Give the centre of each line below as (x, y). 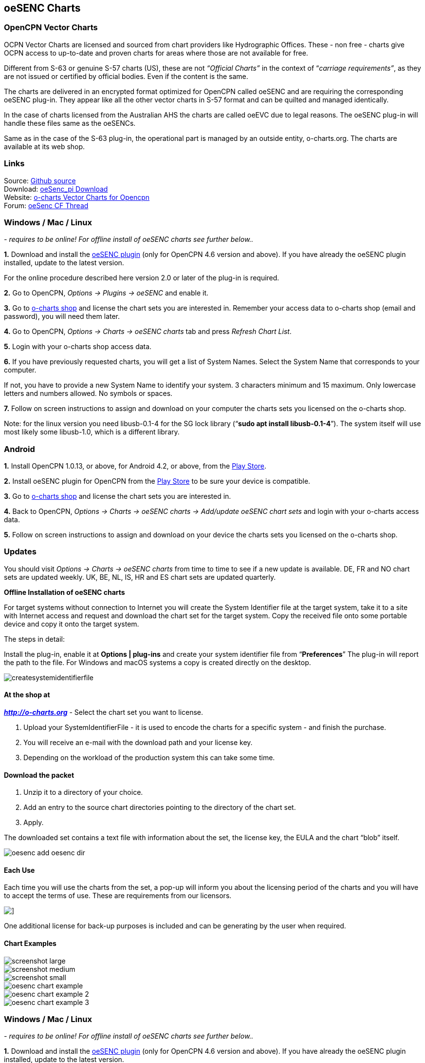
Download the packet (39, 775)
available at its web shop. (45, 146)
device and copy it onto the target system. (72, 624)
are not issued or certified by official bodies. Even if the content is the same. (126, 76)
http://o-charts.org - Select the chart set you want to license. (104, 712)
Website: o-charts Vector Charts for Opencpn (77, 197)
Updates (20, 552)
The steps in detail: (34, 639)
